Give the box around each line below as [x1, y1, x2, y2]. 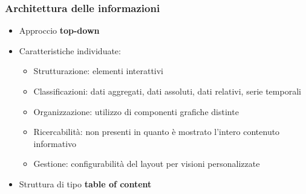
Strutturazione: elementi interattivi [33, 64, 164, 77]
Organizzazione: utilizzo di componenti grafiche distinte [33, 105, 239, 117]
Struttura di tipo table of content [19, 177, 152, 190]
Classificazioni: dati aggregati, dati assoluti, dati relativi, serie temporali [33, 85, 301, 97]
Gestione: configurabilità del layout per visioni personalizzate [33, 157, 260, 170]
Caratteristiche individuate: [19, 44, 121, 57]
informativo [33, 137, 77, 149]
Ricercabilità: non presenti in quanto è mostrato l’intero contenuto [33, 125, 280, 138]
